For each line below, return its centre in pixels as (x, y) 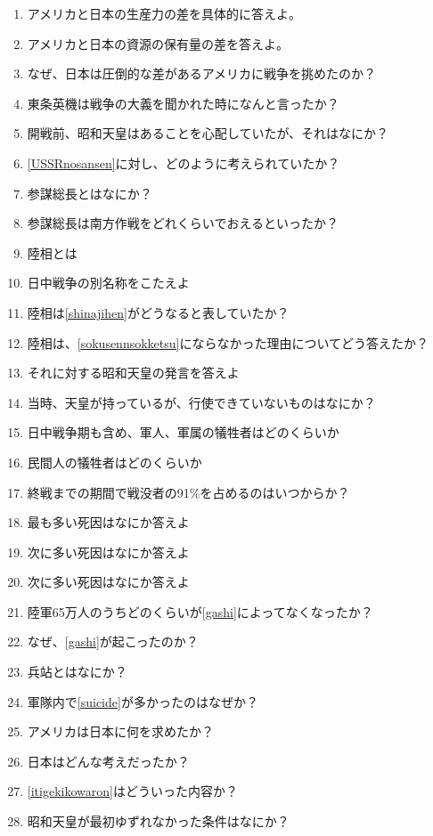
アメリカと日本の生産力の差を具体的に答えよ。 (164, 13)
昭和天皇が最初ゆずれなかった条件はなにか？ (158, 821)
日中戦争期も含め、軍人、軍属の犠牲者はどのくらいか (183, 432)
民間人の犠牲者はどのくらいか (114, 462)
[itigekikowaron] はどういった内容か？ (132, 791)
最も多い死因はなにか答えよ (108, 522)
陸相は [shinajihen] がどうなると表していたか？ (158, 312)
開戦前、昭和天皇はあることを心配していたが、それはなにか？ (208, 133)
